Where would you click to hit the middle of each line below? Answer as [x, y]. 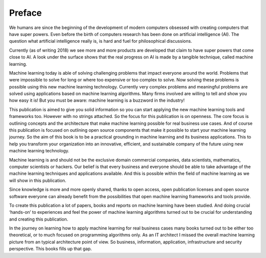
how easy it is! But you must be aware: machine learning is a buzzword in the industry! [97, 100]
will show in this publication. [38, 180]
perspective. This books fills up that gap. [50, 249]
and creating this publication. [39, 219]
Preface [25, 13]
